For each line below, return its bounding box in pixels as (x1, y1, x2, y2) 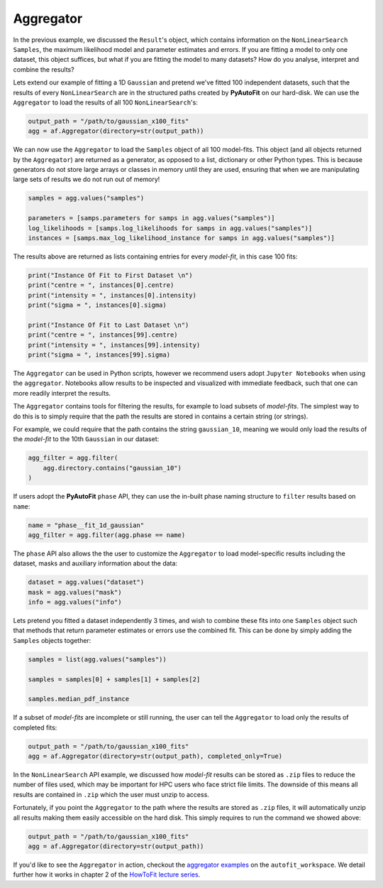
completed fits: (13, 723, 57, 732)
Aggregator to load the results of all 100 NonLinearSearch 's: (13, 98, 198, 107)
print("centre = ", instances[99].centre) (28, 331, 178, 339)
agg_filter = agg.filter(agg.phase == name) (28, 531, 186, 539)
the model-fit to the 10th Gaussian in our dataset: (13, 435, 160, 443)
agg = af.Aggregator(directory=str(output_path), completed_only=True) (28, 752, 283, 760)
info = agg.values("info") (28, 598, 122, 607)
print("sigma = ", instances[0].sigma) (28, 301, 167, 309)
